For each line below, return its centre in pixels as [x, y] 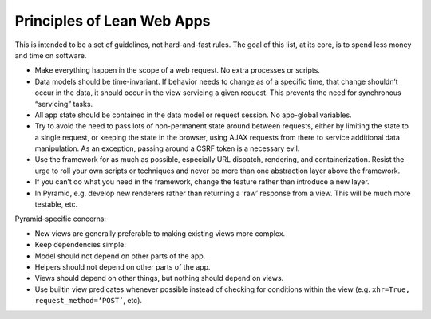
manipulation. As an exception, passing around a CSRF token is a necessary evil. [167, 148]
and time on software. [51, 55]
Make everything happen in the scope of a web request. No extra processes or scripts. [178, 70]
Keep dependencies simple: [81, 245]
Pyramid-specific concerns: [61, 219]
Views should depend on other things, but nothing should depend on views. [159, 278]
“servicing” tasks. [64, 104]
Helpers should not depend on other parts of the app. [123, 266]
